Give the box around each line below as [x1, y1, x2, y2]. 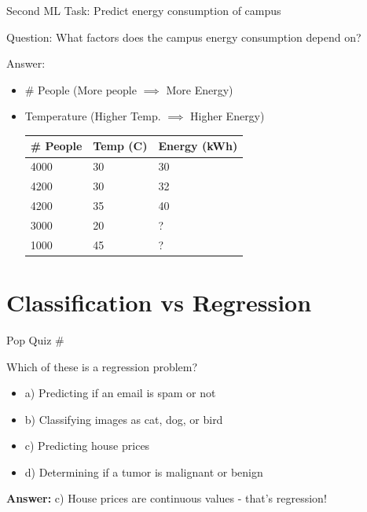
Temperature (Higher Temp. [24, 108, 161, 124]
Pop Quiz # [6, 331, 64, 348]
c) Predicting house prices [24, 437, 150, 454]
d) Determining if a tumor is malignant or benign [24, 463, 263, 480]
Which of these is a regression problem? [6, 358, 198, 374]
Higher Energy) [190, 108, 265, 124]
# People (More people [24, 81, 137, 98]
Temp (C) [93, 138, 148, 154]
